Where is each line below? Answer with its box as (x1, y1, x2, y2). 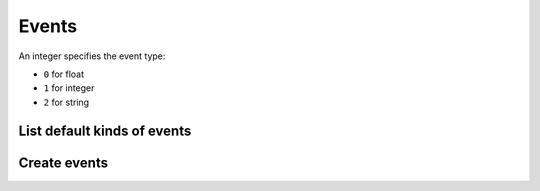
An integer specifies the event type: (18, 50, 166, 62)
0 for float (43, 68, 85, 80)
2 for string (43, 96, 90, 108)
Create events (18, 154, 109, 171)
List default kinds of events (18, 122, 192, 139)
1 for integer (43, 82, 95, 94)
